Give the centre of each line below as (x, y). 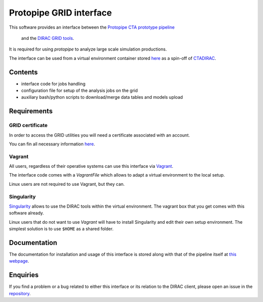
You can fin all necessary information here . (52, 144)
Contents (23, 72)
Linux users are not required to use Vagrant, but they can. (67, 184)
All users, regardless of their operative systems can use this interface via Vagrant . (91, 166)
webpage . (19, 261)
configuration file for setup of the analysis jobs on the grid (80, 90)
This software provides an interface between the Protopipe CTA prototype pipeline (92, 27)
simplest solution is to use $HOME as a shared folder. (61, 229)
